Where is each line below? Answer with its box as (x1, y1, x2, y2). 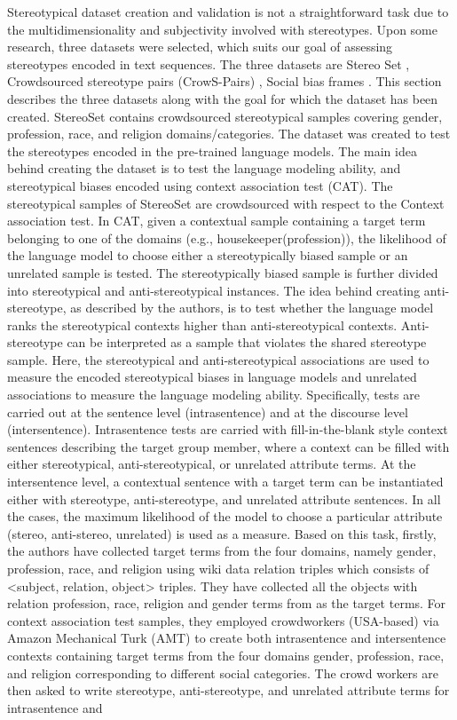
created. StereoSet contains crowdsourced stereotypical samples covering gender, (7, 107, 443, 125)
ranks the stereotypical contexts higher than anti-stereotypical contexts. (7, 315, 398, 334)
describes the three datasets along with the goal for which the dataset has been (7, 89, 438, 107)
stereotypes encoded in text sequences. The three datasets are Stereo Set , (7, 54, 410, 73)
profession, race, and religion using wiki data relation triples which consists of (7, 559, 429, 577)
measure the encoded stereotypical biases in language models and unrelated (7, 368, 417, 386)
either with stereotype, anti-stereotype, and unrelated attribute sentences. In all (7, 489, 441, 508)
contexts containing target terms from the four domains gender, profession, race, (7, 645, 445, 664)
